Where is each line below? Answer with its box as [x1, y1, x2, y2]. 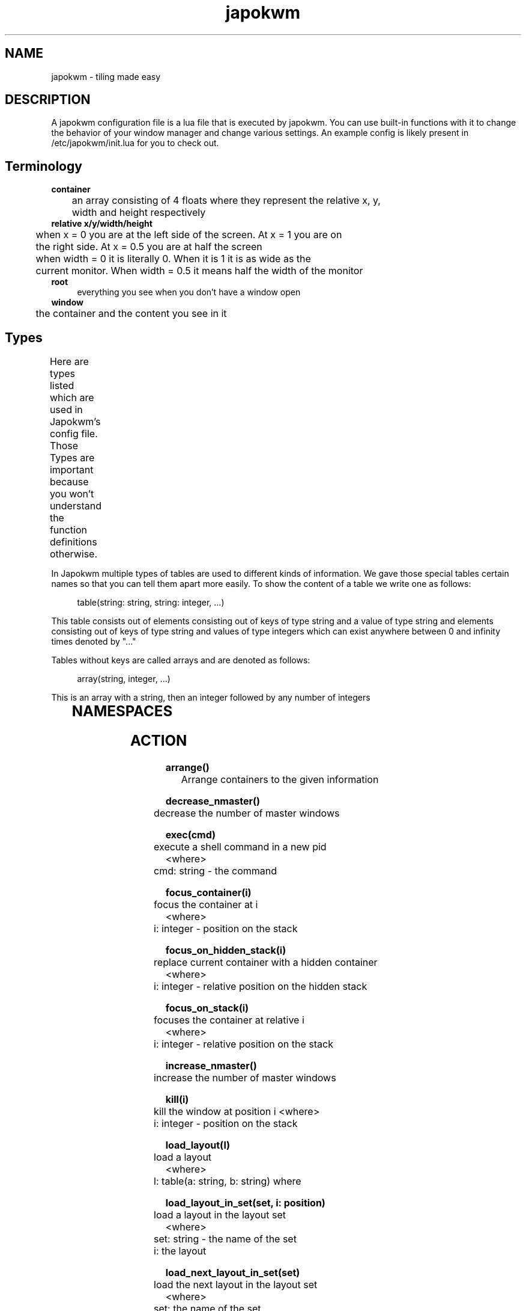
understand [49, 500, 101, 512]
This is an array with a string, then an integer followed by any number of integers [51, 692, 370, 703]
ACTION [130, 732, 187, 750]
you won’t [49, 488, 94, 500]
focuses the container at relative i [154, 1013, 304, 1026]
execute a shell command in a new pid [154, 840, 327, 853]
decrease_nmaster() [165, 794, 261, 807]
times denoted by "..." [51, 636, 136, 647]
